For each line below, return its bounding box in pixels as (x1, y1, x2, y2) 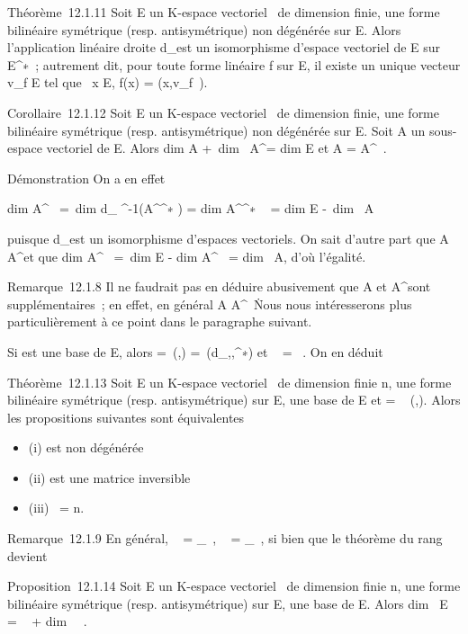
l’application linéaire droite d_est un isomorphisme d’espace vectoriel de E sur (7, 38, 441, 57)
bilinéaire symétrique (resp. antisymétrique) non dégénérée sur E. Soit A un (7, 121, 426, 139)
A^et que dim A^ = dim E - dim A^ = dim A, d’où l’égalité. (7, 246, 366, 265)
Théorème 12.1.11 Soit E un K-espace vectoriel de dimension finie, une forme (7, 3, 440, 21)
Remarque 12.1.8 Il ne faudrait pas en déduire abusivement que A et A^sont (7, 277, 431, 296)
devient (7, 546, 48, 565)
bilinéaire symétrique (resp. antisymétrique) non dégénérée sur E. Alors (7, 20, 401, 39)
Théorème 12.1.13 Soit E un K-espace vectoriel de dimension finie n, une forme (7, 372, 452, 391)
